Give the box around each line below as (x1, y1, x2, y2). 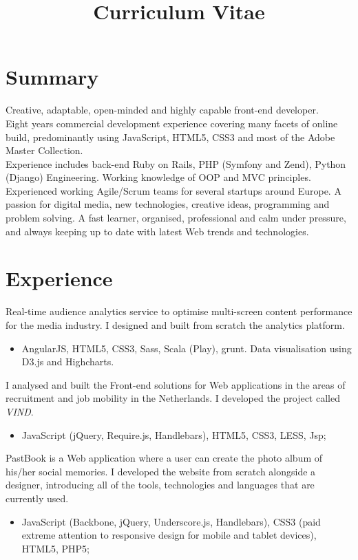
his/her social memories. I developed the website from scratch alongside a (6, 464, 316, 478)
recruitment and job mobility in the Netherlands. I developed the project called (6, 391, 340, 405)
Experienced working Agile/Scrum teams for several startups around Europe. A (6, 183, 341, 197)
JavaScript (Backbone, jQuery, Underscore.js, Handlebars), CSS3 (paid (21, 514, 321, 528)
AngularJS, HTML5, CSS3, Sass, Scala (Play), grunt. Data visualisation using (21, 341, 352, 355)
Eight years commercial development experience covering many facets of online (6, 116, 338, 130)
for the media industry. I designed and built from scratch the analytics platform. (6, 317, 345, 332)
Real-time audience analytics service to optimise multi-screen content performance (6, 304, 352, 319)
